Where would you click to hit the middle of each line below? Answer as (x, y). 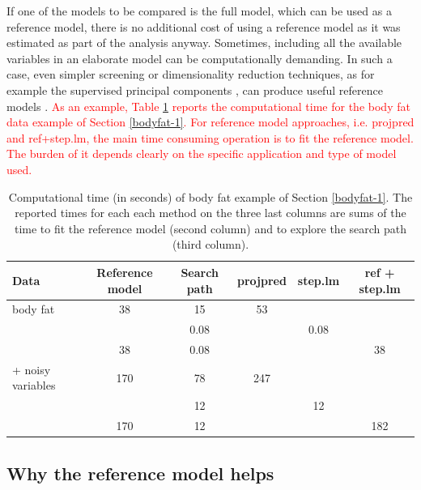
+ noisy (32, 369)
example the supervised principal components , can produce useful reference (195, 89)
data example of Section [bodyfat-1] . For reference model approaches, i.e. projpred (210, 122)
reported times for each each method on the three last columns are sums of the (210, 213)
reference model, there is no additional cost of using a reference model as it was (204, 26)
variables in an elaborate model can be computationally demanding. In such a (200, 58)
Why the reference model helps (140, 473)
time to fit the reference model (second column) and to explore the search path (210, 228)
